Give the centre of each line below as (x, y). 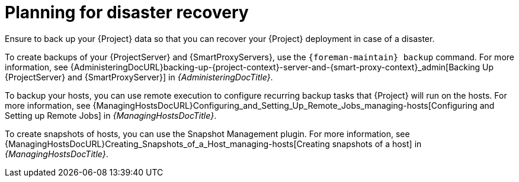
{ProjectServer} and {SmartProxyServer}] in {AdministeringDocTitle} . (139, 77)
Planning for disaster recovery (127, 12)
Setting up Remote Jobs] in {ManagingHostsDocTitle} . (111, 115)
